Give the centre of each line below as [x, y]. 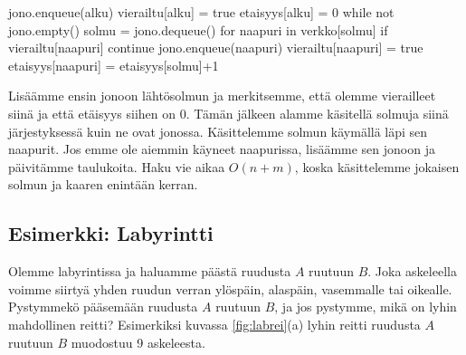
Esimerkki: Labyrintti [111, 233]
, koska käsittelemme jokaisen [377, 166]
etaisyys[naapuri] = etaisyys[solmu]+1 [114, 65]
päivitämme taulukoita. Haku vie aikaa [117, 166]
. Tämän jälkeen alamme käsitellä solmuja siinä [317, 113]
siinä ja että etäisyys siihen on [92, 113]
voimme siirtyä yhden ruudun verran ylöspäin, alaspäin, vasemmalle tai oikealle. [230, 288]
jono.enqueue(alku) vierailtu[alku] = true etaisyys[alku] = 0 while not [201, 12]
